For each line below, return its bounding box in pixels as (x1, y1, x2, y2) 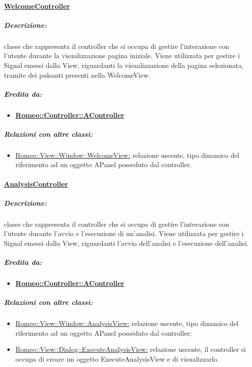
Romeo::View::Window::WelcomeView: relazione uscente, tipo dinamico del (15, 150, 239, 160)
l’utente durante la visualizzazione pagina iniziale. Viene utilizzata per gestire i (4, 50, 240, 61)
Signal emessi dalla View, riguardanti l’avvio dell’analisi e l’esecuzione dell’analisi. (4, 237, 249, 248)
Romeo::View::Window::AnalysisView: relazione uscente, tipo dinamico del (15, 318, 239, 328)
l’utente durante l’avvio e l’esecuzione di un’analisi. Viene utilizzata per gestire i (4, 228, 244, 238)
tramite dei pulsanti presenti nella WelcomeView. (4, 69, 150, 80)
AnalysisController (4, 178, 68, 189)
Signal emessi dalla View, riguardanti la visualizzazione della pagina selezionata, (4, 60, 244, 70)
